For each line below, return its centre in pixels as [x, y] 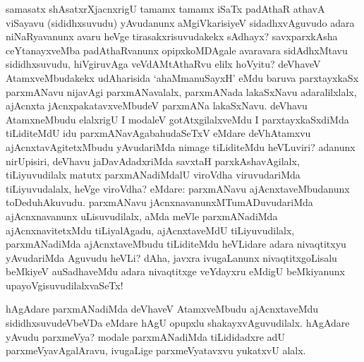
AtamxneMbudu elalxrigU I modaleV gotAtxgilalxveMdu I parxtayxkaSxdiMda [177, 119]
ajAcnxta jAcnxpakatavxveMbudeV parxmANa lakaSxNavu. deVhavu [157, 105]
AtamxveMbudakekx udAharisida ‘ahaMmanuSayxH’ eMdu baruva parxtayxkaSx [182, 77]
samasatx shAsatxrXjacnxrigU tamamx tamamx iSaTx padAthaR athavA [165, 8]
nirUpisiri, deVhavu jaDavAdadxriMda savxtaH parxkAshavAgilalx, [153, 161]
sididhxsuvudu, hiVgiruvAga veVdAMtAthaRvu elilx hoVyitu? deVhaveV [163, 64]
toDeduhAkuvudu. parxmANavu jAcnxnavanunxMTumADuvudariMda [159, 202]
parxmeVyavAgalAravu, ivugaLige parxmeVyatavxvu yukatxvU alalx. [156, 350]
